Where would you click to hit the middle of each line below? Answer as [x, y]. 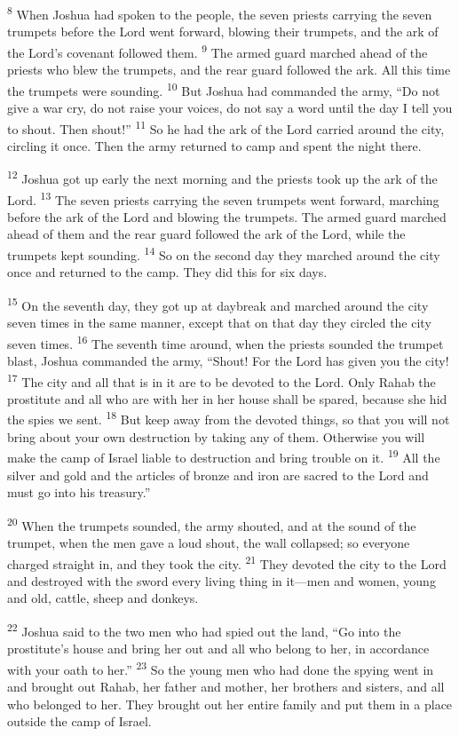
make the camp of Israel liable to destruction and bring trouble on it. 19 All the [224, 456]
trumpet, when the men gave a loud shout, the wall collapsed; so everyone [209, 542]
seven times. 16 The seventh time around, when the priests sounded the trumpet [226, 342]
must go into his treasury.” [79, 492]
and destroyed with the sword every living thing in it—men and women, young [222, 580]
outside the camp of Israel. [79, 721]
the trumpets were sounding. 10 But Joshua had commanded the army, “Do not [224, 89]
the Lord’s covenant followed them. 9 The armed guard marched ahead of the [218, 51]
